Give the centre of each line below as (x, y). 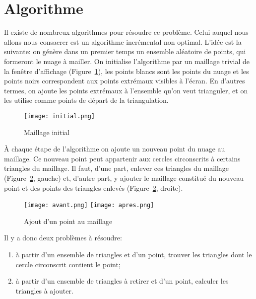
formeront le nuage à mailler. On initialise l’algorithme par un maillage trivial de (127, 61)
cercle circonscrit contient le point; (68, 264)
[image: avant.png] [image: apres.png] (89, 205)
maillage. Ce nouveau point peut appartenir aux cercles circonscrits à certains (122, 158)
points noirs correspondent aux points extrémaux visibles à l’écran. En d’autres (125, 81)
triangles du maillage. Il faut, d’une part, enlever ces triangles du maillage (117, 168)
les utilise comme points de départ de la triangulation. (86, 100)
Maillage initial (47, 132)
